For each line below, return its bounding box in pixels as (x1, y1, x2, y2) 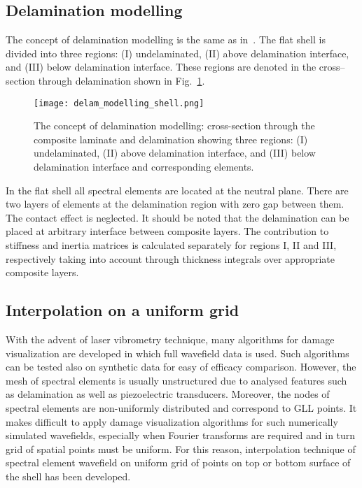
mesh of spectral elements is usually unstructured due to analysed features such (6, 373, 347, 387)
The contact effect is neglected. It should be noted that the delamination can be (6, 210, 349, 224)
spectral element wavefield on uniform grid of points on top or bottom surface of (6, 455, 351, 470)
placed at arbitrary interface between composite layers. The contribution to (6, 224, 329, 238)
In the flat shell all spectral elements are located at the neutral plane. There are (6, 182, 349, 197)
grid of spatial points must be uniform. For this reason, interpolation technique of (6, 441, 356, 456)
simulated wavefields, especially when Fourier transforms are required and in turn (6, 428, 356, 443)
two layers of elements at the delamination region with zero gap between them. (6, 196, 344, 211)
